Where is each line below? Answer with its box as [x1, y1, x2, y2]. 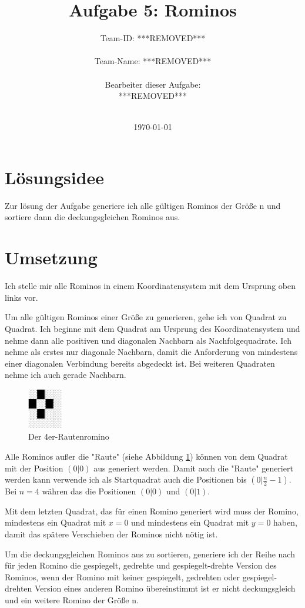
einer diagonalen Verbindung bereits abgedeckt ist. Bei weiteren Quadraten [5, 357, 275, 369]
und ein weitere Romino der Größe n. [5, 594, 139, 606]
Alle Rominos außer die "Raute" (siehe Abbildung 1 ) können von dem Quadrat [5, 450, 288, 463]
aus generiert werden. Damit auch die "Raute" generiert [93, 461, 293, 474]
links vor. [5, 291, 38, 303]
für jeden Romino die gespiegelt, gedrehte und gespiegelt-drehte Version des [5, 559, 277, 572]
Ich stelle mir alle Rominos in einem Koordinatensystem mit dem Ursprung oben [5, 280, 296, 292]
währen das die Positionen [42, 485, 136, 497]
